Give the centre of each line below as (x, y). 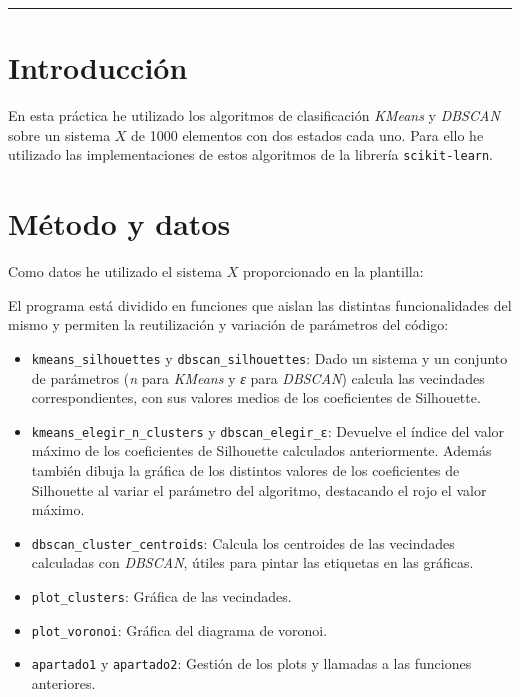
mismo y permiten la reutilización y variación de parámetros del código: (228, 324)
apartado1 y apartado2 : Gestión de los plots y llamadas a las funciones (251, 663)
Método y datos (119, 223)
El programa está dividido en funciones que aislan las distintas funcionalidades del (260, 304)
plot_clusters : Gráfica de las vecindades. (161, 596)
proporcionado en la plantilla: (333, 271)
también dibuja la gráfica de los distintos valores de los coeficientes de (245, 469)
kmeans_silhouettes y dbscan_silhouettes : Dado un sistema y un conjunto (269, 357)
